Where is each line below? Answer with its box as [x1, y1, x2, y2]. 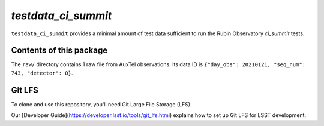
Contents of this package [11, 45, 108, 56]
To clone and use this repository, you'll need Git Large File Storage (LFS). [11, 100, 192, 107]
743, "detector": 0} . [11, 69, 73, 76]
